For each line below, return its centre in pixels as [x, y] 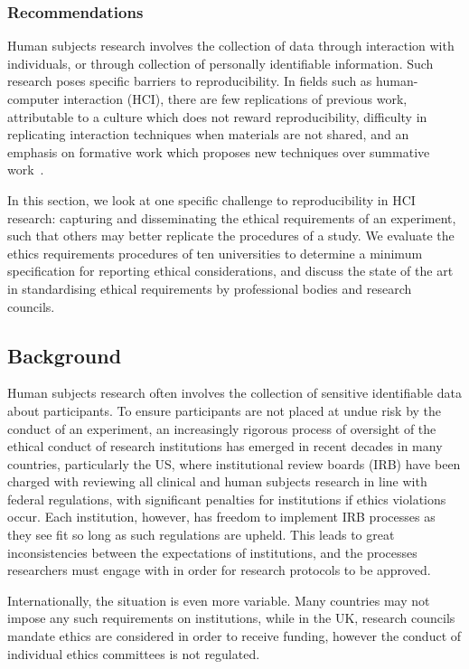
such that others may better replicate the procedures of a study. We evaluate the [231, 236]
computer [33, 99]
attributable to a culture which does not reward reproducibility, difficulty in [217, 116]
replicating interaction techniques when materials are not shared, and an [208, 134]
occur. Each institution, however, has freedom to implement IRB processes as [221, 517]
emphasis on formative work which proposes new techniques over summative [219, 151]
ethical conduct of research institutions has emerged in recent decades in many [225, 446]
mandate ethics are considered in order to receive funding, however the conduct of [234, 636]
